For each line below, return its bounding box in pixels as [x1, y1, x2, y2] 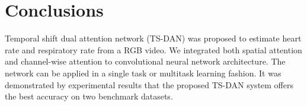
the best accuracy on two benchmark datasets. [5, 90, 173, 102]
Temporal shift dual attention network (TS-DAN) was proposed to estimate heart [5, 32, 302, 44]
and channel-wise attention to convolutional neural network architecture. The [5, 55, 286, 68]
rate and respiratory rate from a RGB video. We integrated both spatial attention [5, 43, 302, 56]
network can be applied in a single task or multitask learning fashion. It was [5, 66, 282, 79]
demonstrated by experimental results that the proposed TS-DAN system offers [5, 78, 294, 91]
